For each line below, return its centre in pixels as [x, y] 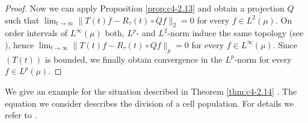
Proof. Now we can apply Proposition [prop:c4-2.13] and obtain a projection [145, 8]
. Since [285, 44]
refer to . [21, 115]
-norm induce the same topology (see [236, 33]
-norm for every [263, 59]
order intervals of [36, 33]
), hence [20, 44]
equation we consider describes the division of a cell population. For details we [149, 103]
